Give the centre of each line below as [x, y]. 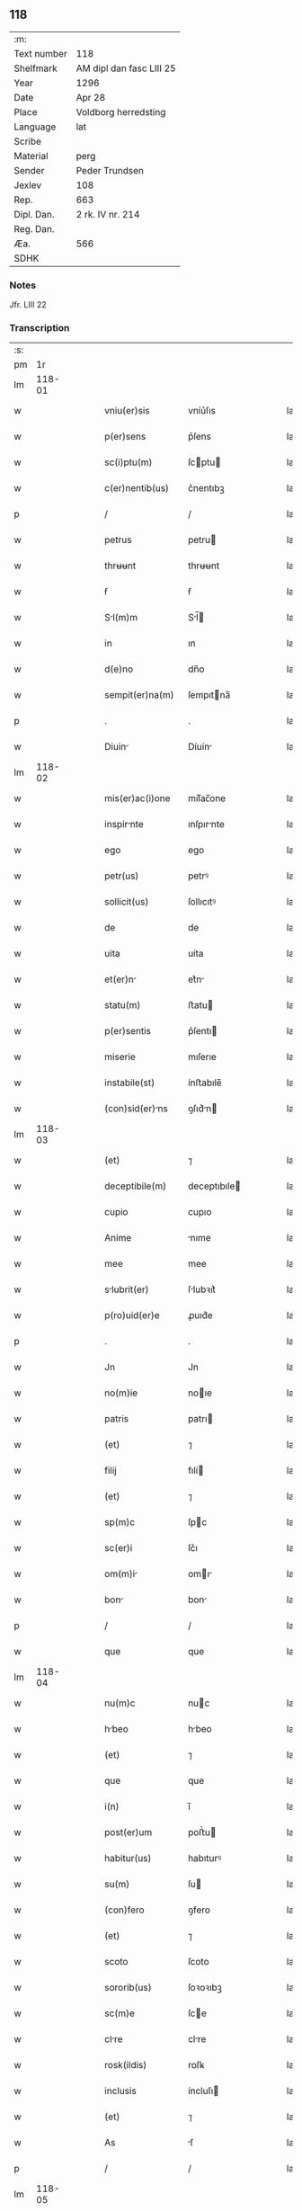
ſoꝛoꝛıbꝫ [205, 1988]
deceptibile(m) [136, 1186]
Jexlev [28, 185]
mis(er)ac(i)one [138, 798]
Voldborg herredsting [121, 111]
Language [35, 127]
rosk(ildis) [126, 2065]
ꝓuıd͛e [200, 1315]
